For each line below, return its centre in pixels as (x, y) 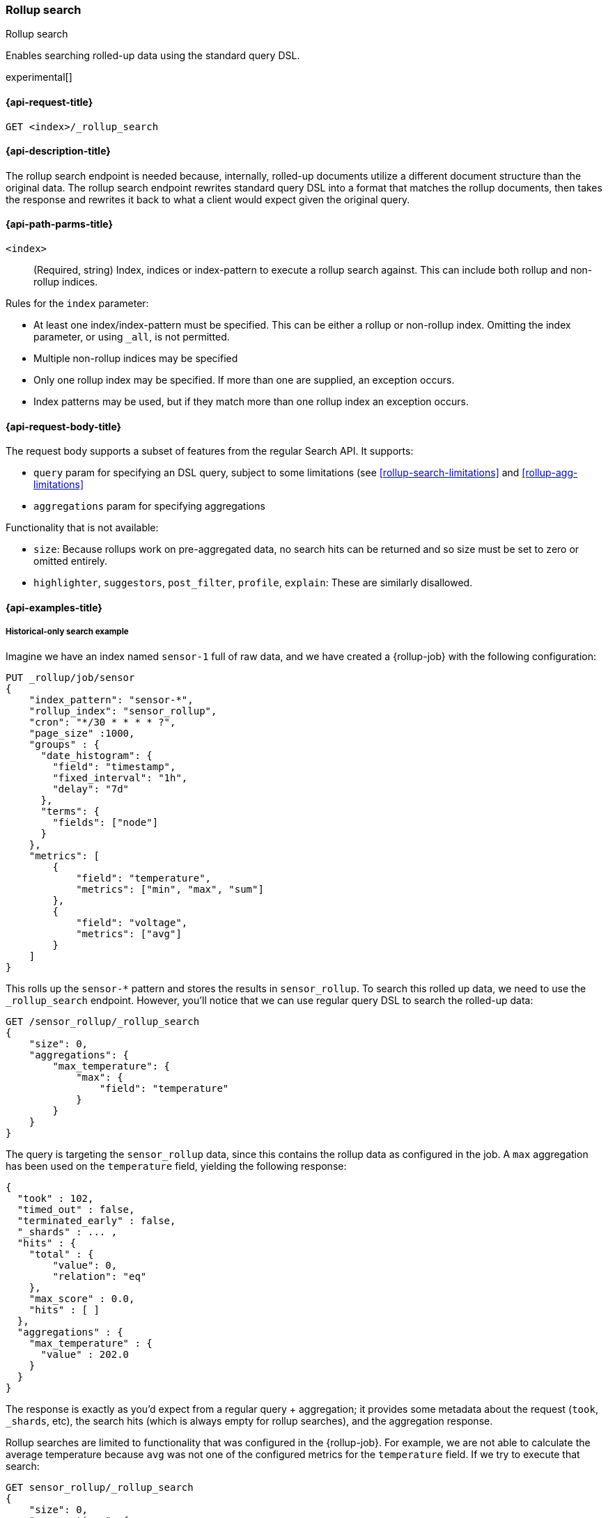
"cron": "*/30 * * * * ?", (102, 722)
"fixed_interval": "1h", (120, 777)
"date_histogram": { (96, 755)
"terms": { (70, 811)
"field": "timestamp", (114, 766)
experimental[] (39, 77)
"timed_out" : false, (76, 1209)
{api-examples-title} (54, 607)
